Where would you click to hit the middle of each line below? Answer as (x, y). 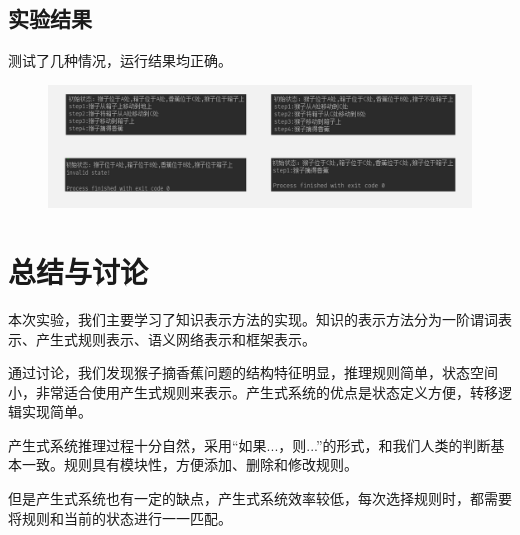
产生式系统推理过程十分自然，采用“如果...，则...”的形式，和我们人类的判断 (249, 444)
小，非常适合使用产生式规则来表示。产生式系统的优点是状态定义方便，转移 (253, 391)
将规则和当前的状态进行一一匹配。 (120, 517)
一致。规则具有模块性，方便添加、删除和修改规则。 (189, 464)
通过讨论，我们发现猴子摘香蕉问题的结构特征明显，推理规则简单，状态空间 (253, 372)
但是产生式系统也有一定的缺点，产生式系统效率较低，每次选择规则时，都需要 (260, 498)
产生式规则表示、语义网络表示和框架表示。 (175, 338)
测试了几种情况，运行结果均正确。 (120, 60)
